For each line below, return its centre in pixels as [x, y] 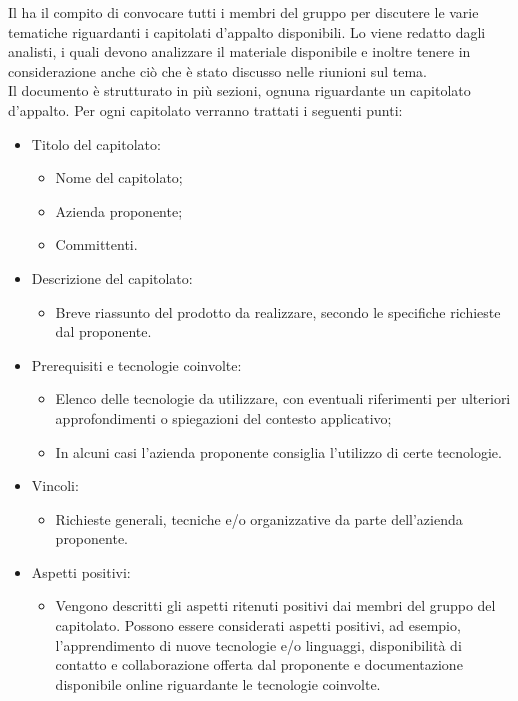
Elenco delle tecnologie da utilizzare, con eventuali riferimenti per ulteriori [283, 398]
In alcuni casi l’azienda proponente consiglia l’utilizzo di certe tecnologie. [278, 451]
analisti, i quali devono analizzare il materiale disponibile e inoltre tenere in [239, 51]
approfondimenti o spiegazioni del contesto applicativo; [223, 417]
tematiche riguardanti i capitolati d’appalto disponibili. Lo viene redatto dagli [247, 31]
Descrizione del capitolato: [112, 277]
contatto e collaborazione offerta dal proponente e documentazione [259, 664]
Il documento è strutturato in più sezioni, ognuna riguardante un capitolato [239, 90]
